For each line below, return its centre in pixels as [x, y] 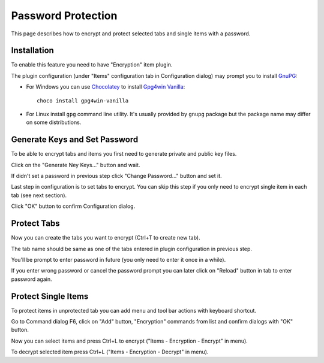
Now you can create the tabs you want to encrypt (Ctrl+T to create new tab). [106, 238]
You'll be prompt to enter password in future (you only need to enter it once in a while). [118, 259]
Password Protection [64, 16]
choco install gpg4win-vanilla [83, 101]
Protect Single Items [50, 296]
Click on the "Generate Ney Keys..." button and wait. [76, 165]
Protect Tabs [35, 224]
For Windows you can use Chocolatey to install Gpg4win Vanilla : [106, 87]
